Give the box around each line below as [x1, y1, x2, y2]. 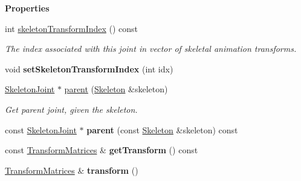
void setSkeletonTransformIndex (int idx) [5, 62, 173, 75]
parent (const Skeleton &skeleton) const [86, 123, 238, 136]
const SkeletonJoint [5, 123, 77, 136]
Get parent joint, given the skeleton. [5, 103, 138, 115]
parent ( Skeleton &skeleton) [64, 83, 168, 95]
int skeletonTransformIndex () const [5, 22, 138, 34]
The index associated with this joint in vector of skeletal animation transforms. [5, 42, 297, 55]
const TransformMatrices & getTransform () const [5, 144, 198, 156]
